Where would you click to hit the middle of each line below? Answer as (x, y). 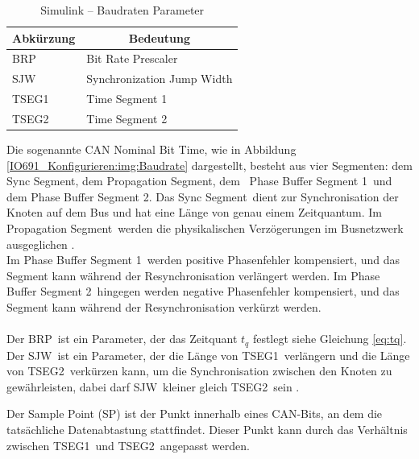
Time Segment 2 (127, 118)
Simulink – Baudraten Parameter (122, 10)
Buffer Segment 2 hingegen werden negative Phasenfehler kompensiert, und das (203, 291)
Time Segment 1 (127, 99)
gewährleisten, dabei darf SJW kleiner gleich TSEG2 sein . (153, 386)
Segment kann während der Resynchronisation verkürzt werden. (164, 307)
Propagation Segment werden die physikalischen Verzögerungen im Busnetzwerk (205, 228)
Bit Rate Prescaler (132, 58)
